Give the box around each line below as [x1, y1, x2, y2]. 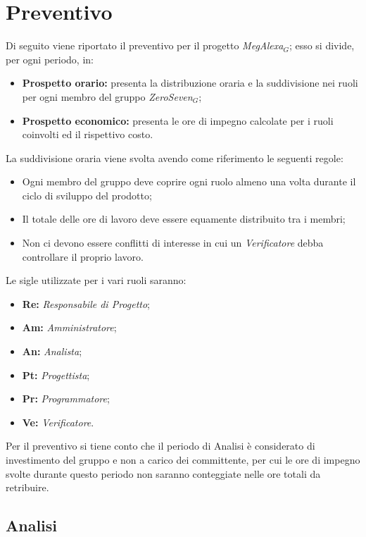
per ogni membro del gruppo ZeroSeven [22, 89, 193, 104]
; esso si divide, [289, 38, 355, 53]
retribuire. [6, 480, 49, 495]
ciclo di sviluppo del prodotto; [22, 187, 152, 202]
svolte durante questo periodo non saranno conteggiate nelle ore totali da [6, 466, 321, 481]
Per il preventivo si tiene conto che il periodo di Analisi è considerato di [6, 438, 315, 453]
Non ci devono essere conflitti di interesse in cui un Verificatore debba [22, 235, 324, 250]
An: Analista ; [22, 344, 82, 359]
